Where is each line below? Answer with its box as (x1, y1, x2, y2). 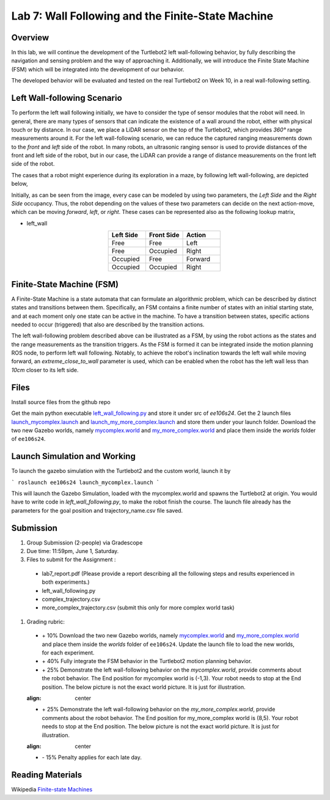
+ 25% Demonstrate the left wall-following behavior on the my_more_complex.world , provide (42, 706, 276, 713)
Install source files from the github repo (11, 398, 111, 406)
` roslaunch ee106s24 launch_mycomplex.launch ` (11, 479, 160, 486)
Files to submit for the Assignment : (26, 556, 116, 563)
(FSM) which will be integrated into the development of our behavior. (11, 65, 185, 73)
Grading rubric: (26, 618, 65, 625)
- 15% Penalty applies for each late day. (42, 754, 142, 761)
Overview (11, 32, 50, 43)
